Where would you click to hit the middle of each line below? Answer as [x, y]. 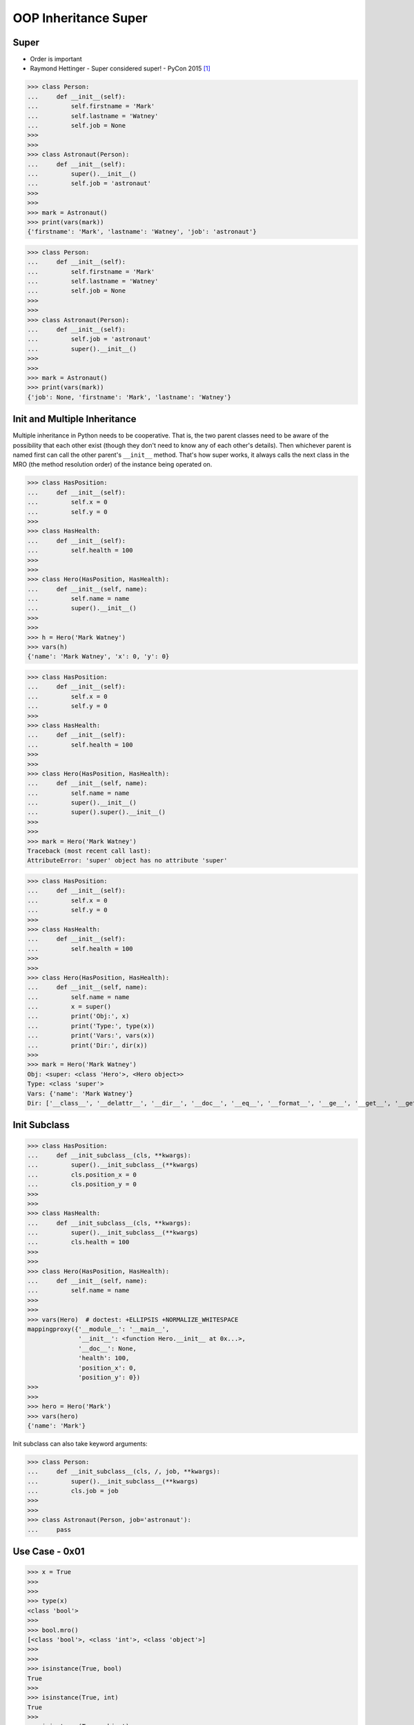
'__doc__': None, [108, 1348]
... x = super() [69, 1007]
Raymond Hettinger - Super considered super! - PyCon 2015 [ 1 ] [120, 68]
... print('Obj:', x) [78, 1016]
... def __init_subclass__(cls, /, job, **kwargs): [124, 1472]
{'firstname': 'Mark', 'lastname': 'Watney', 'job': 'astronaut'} [142, 232]
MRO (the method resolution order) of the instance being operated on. [112, 464]
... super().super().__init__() [96, 812]
